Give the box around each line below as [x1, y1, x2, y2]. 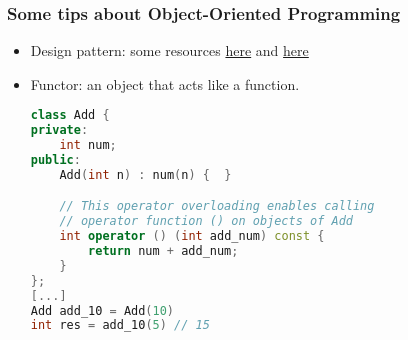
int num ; [59, 138, 117, 153]
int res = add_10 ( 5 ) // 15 [30, 318, 210, 333]
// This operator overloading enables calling [59, 199, 375, 214]
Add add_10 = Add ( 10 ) [30, 303, 175, 318]
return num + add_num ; [88, 244, 239, 259]
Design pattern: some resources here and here [30, 40, 309, 61]
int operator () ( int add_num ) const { [59, 229, 325, 244]
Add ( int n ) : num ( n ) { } [59, 167, 232, 182]
